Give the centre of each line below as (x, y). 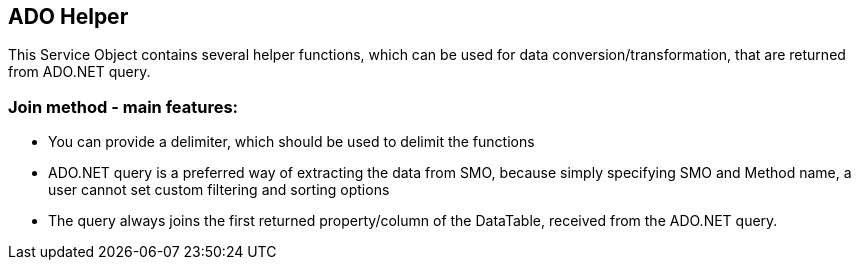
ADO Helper (68, 16)
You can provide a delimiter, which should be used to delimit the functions (291, 142)
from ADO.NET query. (79, 72)
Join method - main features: (123, 106)
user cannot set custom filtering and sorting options (219, 190)
